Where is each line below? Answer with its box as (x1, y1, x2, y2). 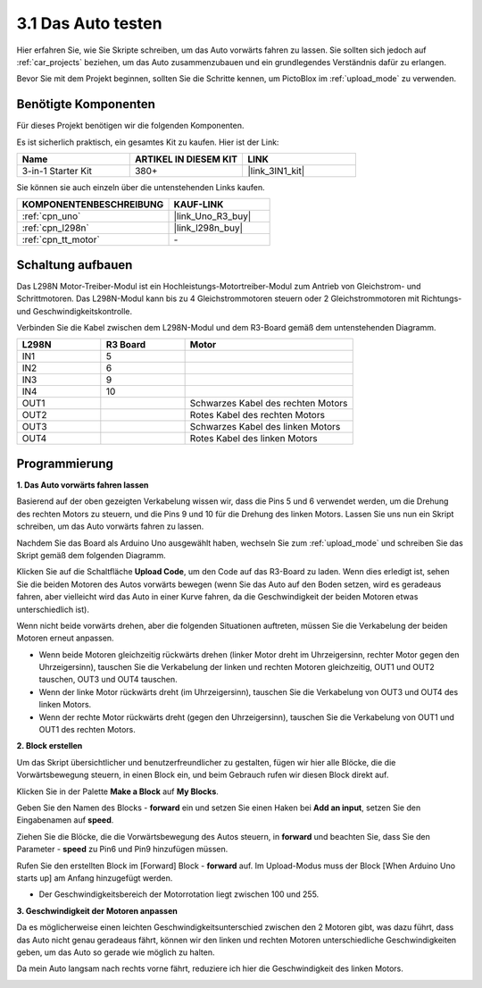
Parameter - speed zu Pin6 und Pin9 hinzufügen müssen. (16, 844, 229, 855)
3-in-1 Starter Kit (21, 165, 93, 178)
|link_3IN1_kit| (247, 165, 305, 178)
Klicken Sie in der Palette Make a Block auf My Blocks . (16, 786, 219, 797)
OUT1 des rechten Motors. (38, 724, 136, 735)
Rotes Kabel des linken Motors (189, 432, 318, 445)
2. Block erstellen (16, 741, 83, 751)
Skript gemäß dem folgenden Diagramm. (16, 549, 167, 560)
